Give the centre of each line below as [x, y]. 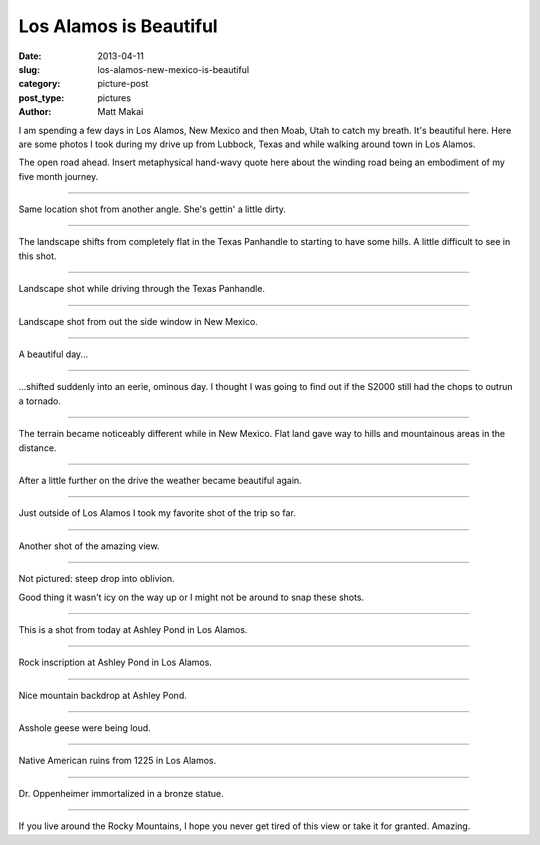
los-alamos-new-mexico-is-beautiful [173, 69]
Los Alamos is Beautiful [118, 26]
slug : [29, 69]
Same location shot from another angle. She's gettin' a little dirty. [152, 209]
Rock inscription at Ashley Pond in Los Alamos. [115, 662]
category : [39, 84]
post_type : [41, 97]
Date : [30, 56]
